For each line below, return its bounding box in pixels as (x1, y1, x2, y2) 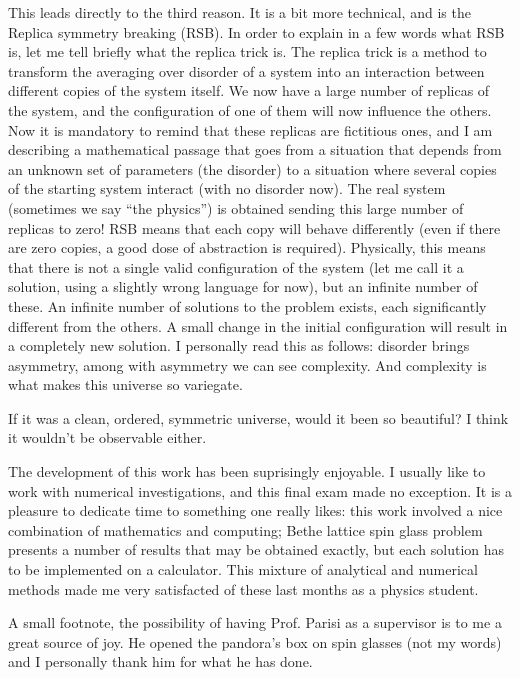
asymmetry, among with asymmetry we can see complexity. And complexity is (8, 354, 487, 375)
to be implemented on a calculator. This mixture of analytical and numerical (8, 559, 478, 580)
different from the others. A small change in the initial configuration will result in (8, 315, 508, 336)
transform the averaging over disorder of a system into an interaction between (8, 60, 485, 81)
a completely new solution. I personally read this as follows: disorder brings (8, 335, 470, 356)
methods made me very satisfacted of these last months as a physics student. (8, 578, 479, 599)
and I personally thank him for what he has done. (8, 651, 313, 672)
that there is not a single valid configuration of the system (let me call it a (8, 256, 464, 277)
